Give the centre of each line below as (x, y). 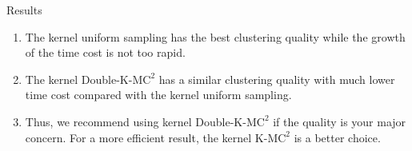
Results (24, 10)
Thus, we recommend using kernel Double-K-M (141, 121)
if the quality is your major (340, 121)
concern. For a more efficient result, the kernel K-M (152, 137)
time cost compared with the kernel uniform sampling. (158, 95)
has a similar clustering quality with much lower (277, 79)
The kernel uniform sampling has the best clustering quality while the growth (215, 36)
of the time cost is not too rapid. (105, 52)
